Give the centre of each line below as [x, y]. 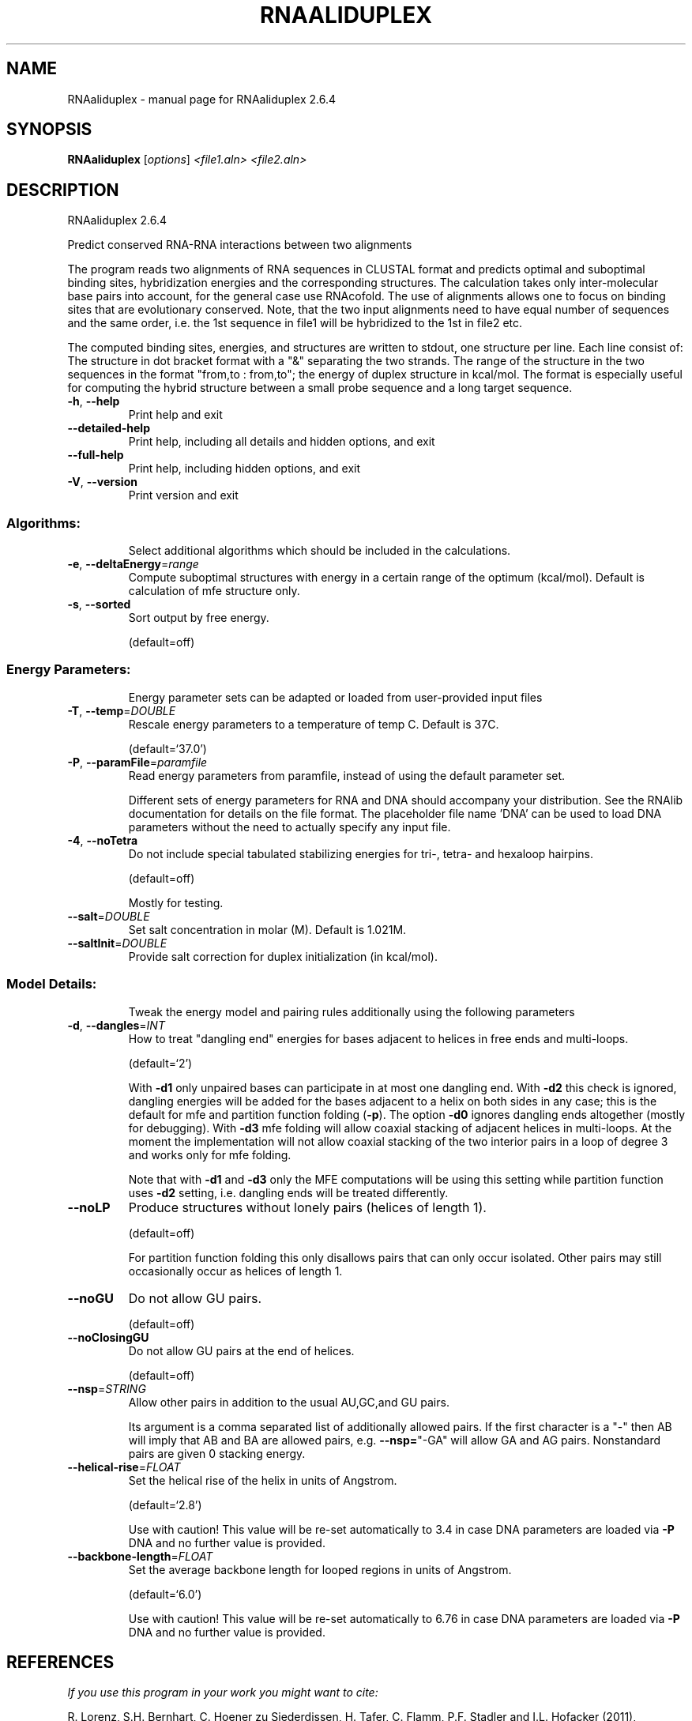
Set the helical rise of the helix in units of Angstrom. [263, 1480]
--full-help [96, 455]
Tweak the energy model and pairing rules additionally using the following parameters [352, 1011]
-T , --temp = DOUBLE [122, 710]
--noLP [89, 1207]
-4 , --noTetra [103, 840]
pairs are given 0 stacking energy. [217, 1453]
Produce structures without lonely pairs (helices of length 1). [307, 1207]
